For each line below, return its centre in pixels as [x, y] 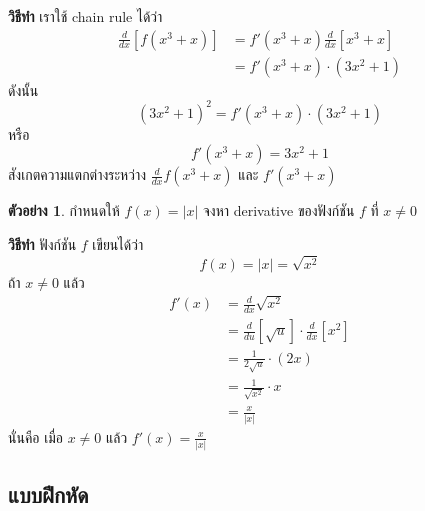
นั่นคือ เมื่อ [35, 436]
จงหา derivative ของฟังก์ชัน [278, 210]
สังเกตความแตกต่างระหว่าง [77, 174]
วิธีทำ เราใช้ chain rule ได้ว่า [85, 16]
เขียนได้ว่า [118, 243]
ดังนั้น [23, 89]
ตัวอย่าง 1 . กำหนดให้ [64, 210]
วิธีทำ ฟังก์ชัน [42, 243]
